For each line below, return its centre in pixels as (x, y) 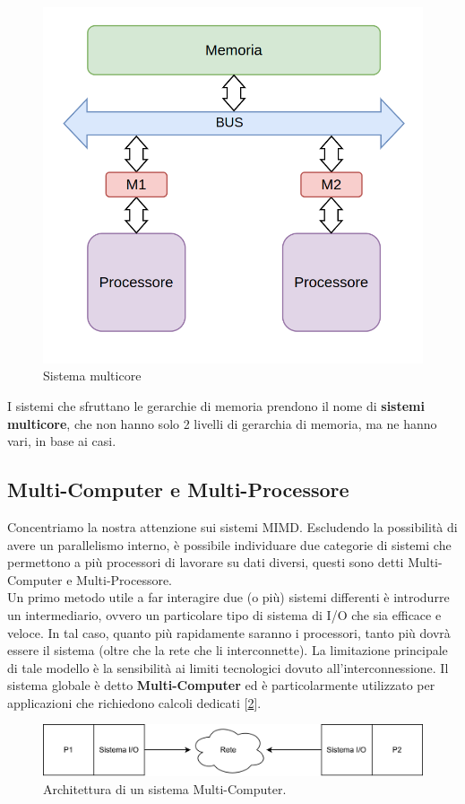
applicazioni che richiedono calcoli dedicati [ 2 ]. (134, 702)
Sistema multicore (92, 376)
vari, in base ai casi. (62, 441)
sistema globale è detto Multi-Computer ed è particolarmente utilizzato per (221, 685)
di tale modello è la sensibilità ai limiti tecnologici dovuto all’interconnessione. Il (228, 667)
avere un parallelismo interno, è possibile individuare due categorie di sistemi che (229, 544)
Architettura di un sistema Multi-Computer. (165, 788)
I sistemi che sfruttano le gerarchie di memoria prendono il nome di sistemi (216, 405)
